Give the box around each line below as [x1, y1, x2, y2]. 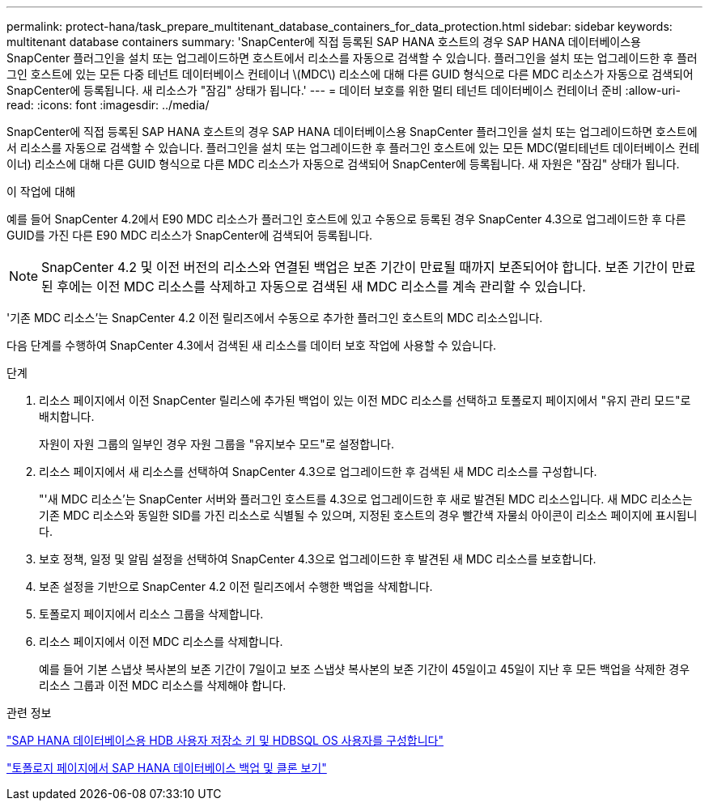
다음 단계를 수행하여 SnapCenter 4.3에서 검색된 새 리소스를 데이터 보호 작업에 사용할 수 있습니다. [6, 338, 497, 352]
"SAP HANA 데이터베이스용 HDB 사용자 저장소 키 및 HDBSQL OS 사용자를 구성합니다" [6, 733, 444, 747]
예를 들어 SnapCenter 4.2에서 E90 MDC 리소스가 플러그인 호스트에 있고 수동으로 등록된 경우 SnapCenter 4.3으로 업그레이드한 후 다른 [6, 212, 686, 226]
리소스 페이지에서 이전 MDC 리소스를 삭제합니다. [39, 635, 283, 648]
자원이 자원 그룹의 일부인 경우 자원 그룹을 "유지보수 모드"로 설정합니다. [39, 437, 394, 451]
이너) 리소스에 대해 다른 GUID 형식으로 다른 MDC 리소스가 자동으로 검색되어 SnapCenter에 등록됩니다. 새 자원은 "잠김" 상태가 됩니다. [6, 157, 680, 171]
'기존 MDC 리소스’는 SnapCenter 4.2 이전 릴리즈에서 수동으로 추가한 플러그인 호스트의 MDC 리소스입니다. [6, 311, 543, 325]
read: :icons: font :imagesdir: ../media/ [6, 98, 210, 112]
